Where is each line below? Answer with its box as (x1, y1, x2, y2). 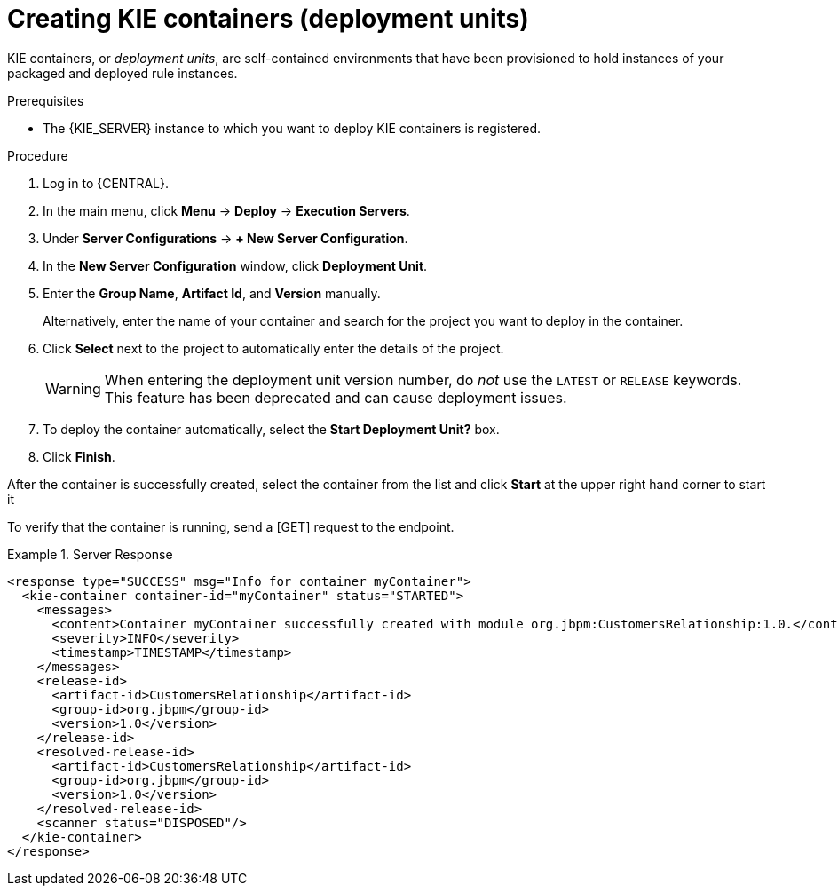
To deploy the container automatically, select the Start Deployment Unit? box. (43, 421, 500, 437)
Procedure (7, 147, 68, 163)
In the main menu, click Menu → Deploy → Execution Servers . (43, 202, 410, 218)
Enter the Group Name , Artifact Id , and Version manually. (43, 285, 381, 301)
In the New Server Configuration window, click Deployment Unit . (43, 257, 428, 273)
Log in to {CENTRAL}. (43, 175, 169, 191)
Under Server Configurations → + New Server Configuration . (43, 230, 408, 246)
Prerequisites (7, 92, 84, 108)
